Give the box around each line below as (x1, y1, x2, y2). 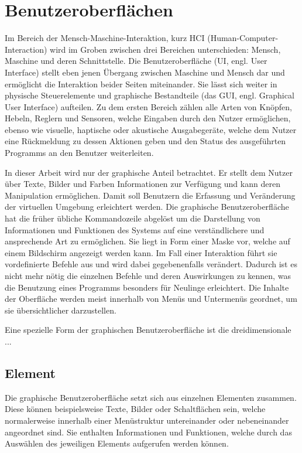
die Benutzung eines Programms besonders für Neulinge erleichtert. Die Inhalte (5, 281, 289, 293)
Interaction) (5, 43, 47, 55)
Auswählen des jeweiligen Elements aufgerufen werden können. (5, 437, 229, 449)
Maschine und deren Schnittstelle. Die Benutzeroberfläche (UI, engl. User (5, 55, 267, 67)
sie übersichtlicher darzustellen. (5, 304, 116, 316)
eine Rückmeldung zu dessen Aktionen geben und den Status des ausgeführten (5, 135, 286, 147)
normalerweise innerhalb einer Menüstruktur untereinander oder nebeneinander (5, 414, 289, 426)
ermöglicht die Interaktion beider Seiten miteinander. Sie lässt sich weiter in (5, 77, 277, 90)
